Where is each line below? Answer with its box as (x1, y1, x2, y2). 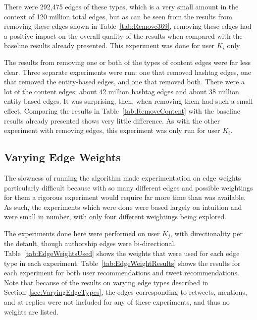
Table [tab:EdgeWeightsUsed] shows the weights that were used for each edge (4, 248, 240, 258)
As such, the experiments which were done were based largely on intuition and (4, 201, 242, 212)
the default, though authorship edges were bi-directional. (4, 238, 176, 249)
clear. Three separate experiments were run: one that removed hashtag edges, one (4, 66, 252, 77)
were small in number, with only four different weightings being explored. (4, 211, 227, 222)
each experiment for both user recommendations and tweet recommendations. (4, 267, 239, 278)
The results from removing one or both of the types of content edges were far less (4, 57, 251, 67)
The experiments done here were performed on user (4, 228, 160, 238)
